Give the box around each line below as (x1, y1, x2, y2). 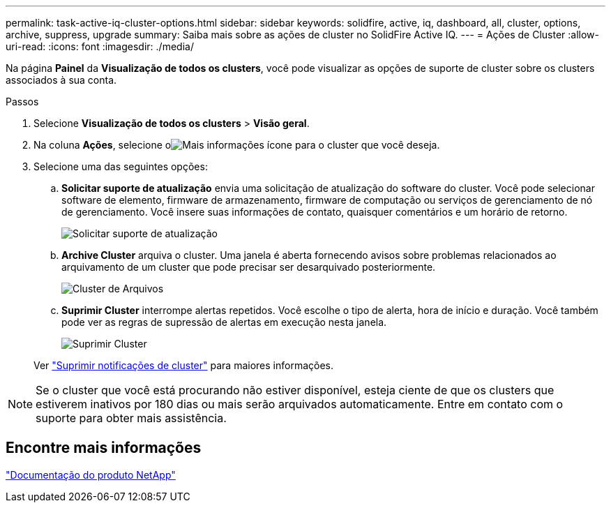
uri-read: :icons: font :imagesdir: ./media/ (6, 40, 194, 52)
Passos (6, 96, 39, 107)
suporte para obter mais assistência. (36, 411, 227, 425)
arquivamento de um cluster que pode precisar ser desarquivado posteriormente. (61, 261, 436, 273)
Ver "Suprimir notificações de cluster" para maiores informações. (33, 359, 333, 371)
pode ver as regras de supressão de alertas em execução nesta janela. (61, 316, 387, 328)
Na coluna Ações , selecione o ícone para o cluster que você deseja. (33, 139, 440, 151)
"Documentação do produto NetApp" (6, 468, 176, 481)
